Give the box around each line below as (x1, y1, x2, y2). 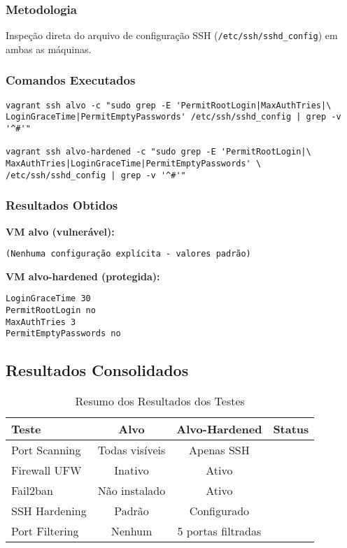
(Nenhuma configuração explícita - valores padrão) (6, 249, 251, 259)
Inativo (114, 462, 149, 479)
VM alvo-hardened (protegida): (6, 268, 160, 283)
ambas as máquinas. (6, 41, 92, 56)
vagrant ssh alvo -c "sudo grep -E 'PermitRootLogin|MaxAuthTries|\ (6, 100, 332, 110)
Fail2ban (11, 482, 53, 499)
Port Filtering (11, 523, 79, 540)
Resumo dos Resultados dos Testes (75, 393, 245, 410)
